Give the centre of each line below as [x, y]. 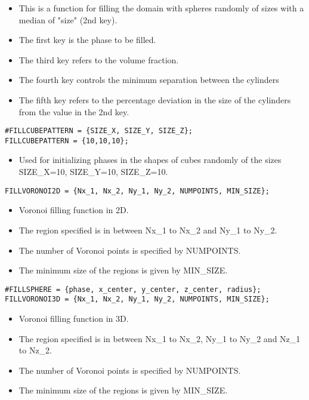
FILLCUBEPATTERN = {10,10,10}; [67, 141]
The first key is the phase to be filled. [87, 40]
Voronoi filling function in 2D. [74, 210]
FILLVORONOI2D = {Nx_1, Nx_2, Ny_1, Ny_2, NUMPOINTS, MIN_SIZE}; [137, 191]
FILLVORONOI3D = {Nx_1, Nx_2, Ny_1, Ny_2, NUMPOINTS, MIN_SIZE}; [137, 299]
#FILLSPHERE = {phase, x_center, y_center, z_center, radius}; [133, 289]
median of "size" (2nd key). [68, 19]
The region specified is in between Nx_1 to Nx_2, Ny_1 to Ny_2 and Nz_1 [160, 338]
